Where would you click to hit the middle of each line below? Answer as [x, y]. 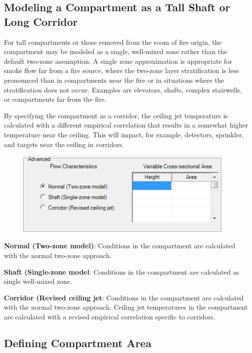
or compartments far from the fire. [55, 99]
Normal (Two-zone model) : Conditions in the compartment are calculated [120, 246]
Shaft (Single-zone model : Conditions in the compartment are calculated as [122, 271]
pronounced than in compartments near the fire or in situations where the [114, 80]
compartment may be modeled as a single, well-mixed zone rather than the [116, 51]
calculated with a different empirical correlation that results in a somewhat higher [126, 125]
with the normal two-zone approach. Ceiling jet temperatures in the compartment [126, 307]
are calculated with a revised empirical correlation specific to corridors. [110, 317]
